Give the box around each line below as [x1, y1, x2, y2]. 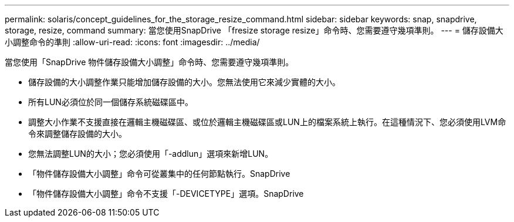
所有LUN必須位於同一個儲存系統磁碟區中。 [28, 97, 193, 107]
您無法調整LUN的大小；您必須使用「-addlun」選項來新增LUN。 [28, 149, 273, 159]
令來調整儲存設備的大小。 [28, 129, 127, 139]
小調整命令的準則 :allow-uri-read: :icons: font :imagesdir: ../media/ [5, 37, 260, 47]
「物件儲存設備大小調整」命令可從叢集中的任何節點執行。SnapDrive [28, 169, 290, 179]
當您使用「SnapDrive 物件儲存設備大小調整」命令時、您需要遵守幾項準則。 [5, 57, 294, 67]
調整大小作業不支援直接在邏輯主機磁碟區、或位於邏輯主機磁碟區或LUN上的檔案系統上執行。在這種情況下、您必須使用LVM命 [28, 117, 506, 127]
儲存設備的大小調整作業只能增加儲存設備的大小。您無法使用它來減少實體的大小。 [28, 77, 340, 87]
